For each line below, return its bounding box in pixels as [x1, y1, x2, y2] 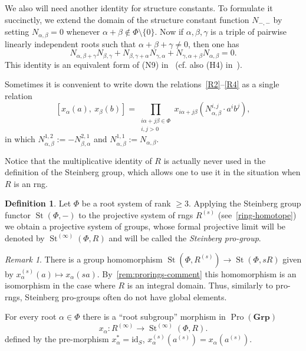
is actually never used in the [163, 154, 266, 166]
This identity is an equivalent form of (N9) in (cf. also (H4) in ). [5, 58, 242, 70]
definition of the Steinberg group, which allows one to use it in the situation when [5, 166, 301, 178]
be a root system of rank [81, 197, 171, 209]
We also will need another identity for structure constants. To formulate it [5, 2, 273, 14]
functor [5, 208, 31, 221]
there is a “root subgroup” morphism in [83, 310, 226, 323]
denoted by [5, 232, 45, 244]
